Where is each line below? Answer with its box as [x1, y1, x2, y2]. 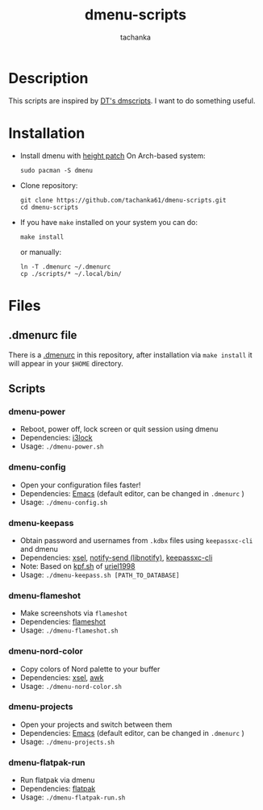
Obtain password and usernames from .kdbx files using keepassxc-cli [19, 535, 253, 545]
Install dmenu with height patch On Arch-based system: [19, 151, 206, 161]
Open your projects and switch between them [19, 720, 173, 729]
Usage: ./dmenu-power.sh [19, 441, 104, 451]
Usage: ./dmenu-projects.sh [19, 737, 115, 746]
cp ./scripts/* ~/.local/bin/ [19, 269, 123, 278]
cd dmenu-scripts [19, 203, 79, 211]
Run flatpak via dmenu [19, 775, 95, 785]
